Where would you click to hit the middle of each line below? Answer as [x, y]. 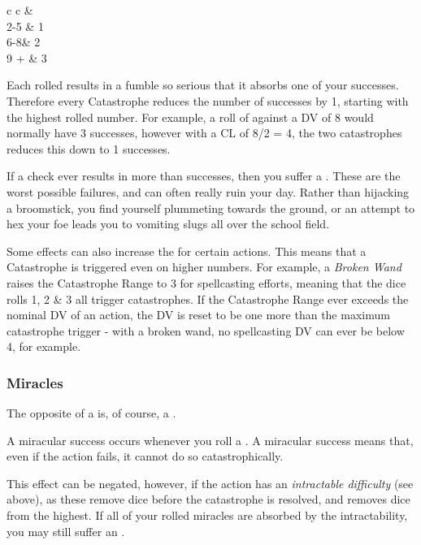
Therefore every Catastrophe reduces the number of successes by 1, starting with [208, 100]
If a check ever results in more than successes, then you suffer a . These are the [204, 176]
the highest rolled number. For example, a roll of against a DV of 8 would [190, 117]
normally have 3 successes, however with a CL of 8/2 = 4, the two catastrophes [204, 133]
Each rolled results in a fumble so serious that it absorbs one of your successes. [203, 85]
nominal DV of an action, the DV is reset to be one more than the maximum [198, 315]
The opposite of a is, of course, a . [91, 413]
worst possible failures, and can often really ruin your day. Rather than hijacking [208, 191]
